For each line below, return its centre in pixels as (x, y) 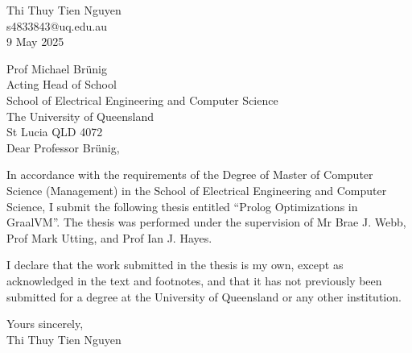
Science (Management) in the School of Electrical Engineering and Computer (197, 190)
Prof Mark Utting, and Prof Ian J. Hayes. (109, 237)
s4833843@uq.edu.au (57, 25)
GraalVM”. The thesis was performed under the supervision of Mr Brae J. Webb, (206, 222)
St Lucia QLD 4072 (55, 132)
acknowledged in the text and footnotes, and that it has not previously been (194, 280)
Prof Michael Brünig (57, 68)
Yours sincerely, (45, 324)
